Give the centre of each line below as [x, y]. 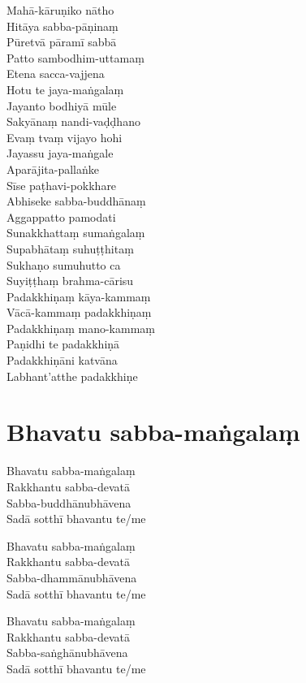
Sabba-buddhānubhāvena [69, 502]
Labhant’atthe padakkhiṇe [72, 376]
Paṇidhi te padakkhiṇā [63, 344]
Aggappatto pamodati [61, 216]
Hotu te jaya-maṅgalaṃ [65, 89]
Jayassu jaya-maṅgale [60, 153]
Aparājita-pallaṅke [53, 169]
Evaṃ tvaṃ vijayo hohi [65, 137]
